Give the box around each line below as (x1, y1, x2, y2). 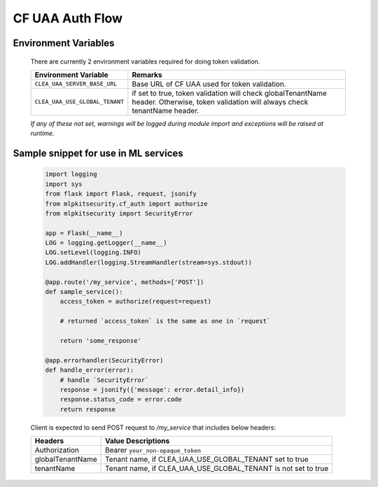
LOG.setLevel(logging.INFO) (45, 248, 141, 257)
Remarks (132, 70, 162, 80)
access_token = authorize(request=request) (59, 297, 211, 306)
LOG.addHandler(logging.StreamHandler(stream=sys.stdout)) (45, 258, 252, 266)
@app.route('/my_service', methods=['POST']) (45, 278, 204, 286)
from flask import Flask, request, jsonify (45, 190, 197, 198)
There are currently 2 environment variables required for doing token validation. (30, 57, 260, 66)
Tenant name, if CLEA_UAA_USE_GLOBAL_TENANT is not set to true (105, 464, 329, 474)
